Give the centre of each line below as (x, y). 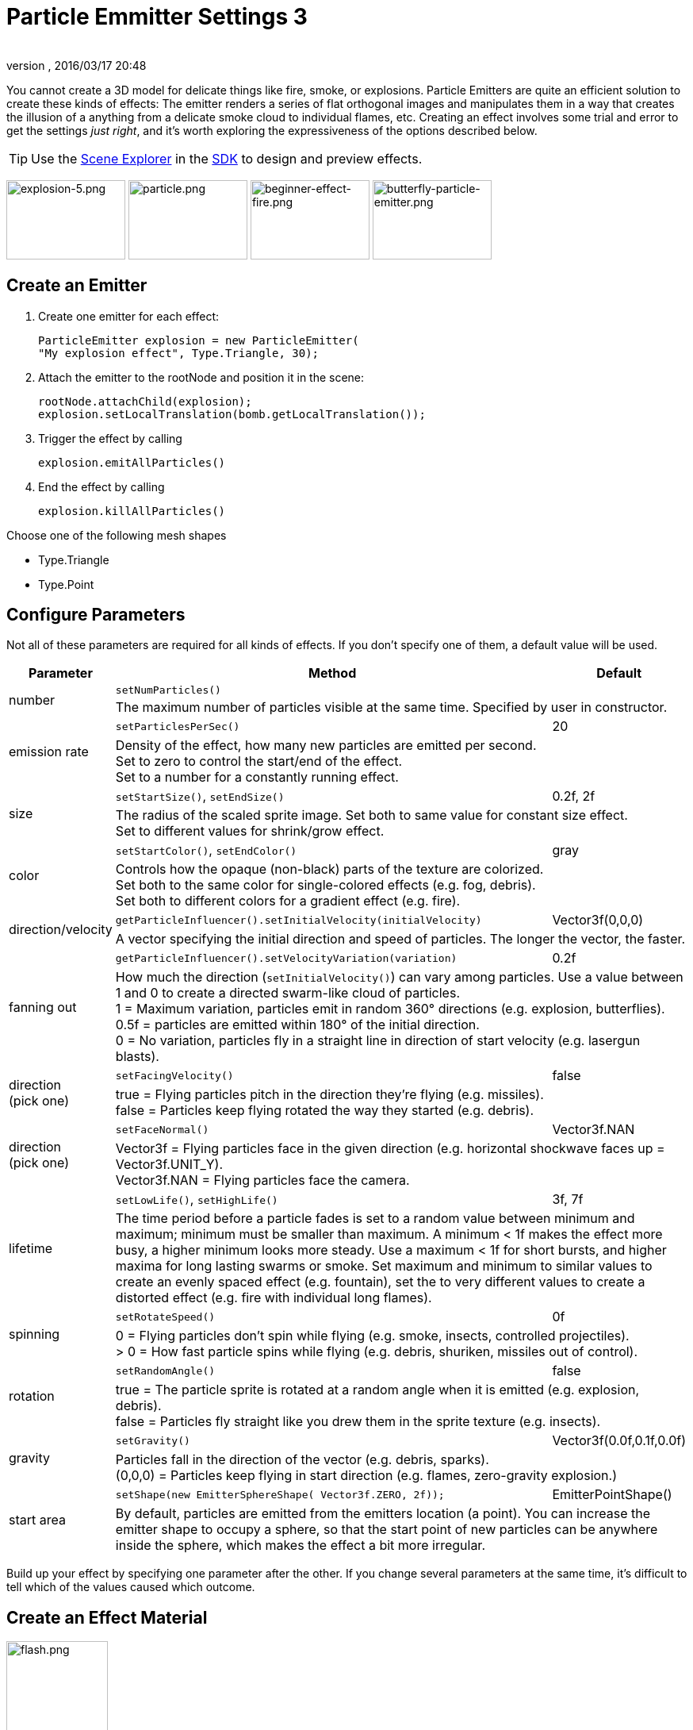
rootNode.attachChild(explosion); (145, 401)
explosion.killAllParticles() (132, 511)
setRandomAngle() (165, 1371)
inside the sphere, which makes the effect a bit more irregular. (300, 1545)
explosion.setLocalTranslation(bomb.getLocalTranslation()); (232, 414)
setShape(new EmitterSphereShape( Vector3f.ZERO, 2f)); (280, 1494)
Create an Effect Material (107, 1617)
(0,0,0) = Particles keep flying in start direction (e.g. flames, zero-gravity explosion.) (366, 1476)
